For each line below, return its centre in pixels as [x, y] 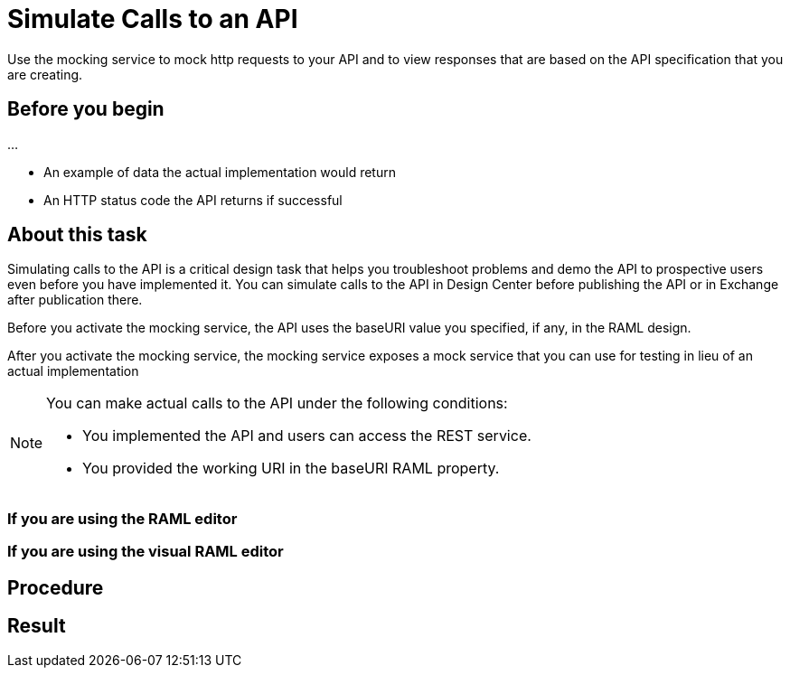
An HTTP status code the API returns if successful [193, 200]
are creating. [45, 74]
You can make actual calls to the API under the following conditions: [277, 403]
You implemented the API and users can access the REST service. [307, 436]
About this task [77, 235]
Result [37, 626]
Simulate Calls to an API [153, 19]
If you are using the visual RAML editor [146, 552]
